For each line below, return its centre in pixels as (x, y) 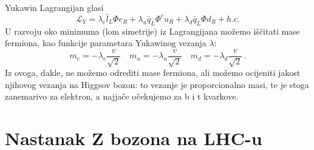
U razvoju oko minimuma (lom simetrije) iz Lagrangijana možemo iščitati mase (152, 31)
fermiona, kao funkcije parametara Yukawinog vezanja (106, 43)
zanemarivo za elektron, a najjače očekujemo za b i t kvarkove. (122, 96)
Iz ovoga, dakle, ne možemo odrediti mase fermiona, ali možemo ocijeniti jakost (153, 73)
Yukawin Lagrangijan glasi (54, 7)
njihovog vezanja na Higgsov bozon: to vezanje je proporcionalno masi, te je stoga (157, 84)
